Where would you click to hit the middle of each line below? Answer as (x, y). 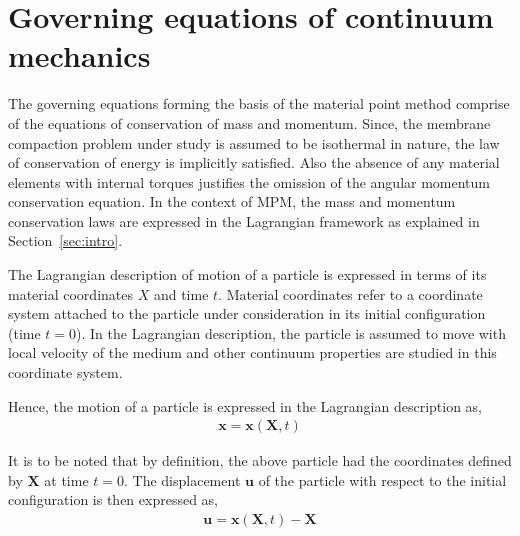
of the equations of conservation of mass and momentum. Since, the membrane (249, 122)
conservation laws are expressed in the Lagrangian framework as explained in (244, 220)
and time (181, 293)
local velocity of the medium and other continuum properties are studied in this (252, 352)
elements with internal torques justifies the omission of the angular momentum (249, 181)
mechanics (79, 55)
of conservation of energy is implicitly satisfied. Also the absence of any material (254, 162)
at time (66, 479)
